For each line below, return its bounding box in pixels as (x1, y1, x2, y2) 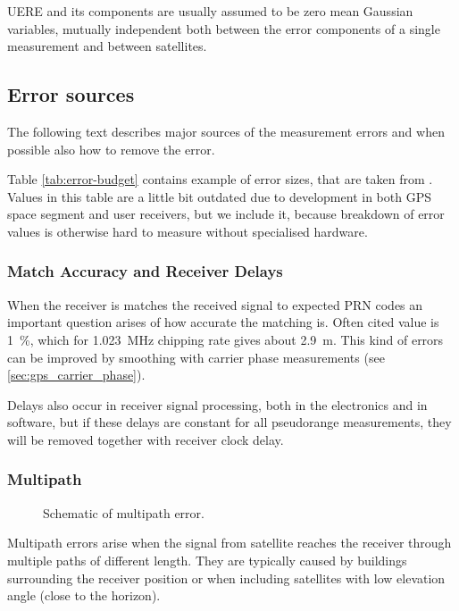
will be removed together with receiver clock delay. (7, 430, 284, 448)
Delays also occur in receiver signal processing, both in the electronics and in (7, 395, 428, 414)
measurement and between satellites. (7, 37, 207, 55)
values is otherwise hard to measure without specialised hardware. (7, 222, 368, 240)
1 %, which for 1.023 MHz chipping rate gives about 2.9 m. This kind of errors (7, 330, 444, 348)
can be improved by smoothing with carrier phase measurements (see (7, 347, 385, 366)
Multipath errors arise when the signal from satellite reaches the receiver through (7, 533, 452, 552)
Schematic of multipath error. (43, 503, 204, 522)
